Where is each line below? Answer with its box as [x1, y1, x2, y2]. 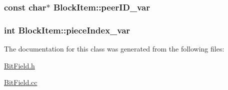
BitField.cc [4, 77, 37, 87]
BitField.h [4, 60, 35, 70]
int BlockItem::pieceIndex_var [4, 23, 130, 36]
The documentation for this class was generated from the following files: [4, 43, 224, 54]
